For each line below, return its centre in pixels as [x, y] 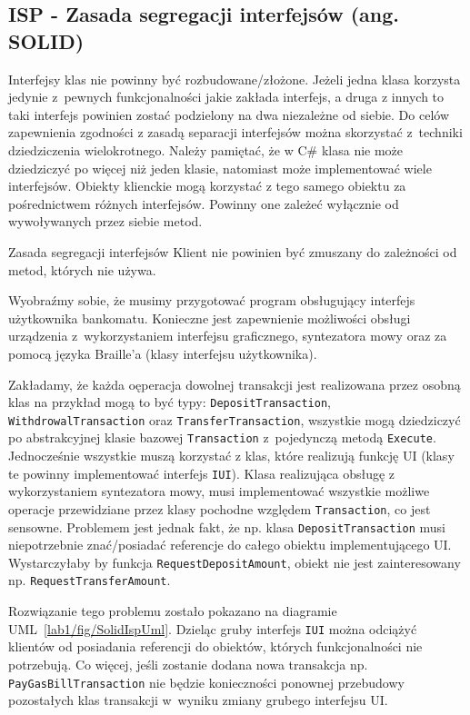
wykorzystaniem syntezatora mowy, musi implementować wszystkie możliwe [219, 491]
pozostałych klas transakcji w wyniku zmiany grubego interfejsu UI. [198, 700]
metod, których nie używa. [82, 269]
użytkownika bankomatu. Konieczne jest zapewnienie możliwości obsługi [210, 318]
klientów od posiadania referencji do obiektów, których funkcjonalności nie [215, 646]
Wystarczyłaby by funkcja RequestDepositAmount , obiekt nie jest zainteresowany [235, 562]
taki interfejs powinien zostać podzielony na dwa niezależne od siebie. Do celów [229, 114]
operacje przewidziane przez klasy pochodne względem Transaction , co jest [220, 508]
